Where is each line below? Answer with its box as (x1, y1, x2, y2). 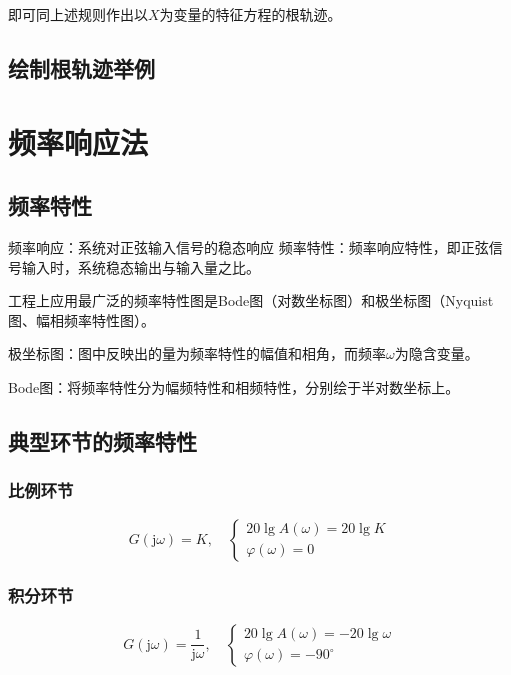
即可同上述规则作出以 (8, 4, 148, 24)
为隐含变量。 (394, 343, 479, 364)
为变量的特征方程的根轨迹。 (159, 4, 342, 24)
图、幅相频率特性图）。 (8, 309, 155, 330)
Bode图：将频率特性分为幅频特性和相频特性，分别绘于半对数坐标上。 (8, 376, 460, 397)
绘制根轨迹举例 (8, 52, 155, 83)
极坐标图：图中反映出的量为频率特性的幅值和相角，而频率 (8, 343, 386, 364)
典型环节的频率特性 (8, 425, 197, 456)
